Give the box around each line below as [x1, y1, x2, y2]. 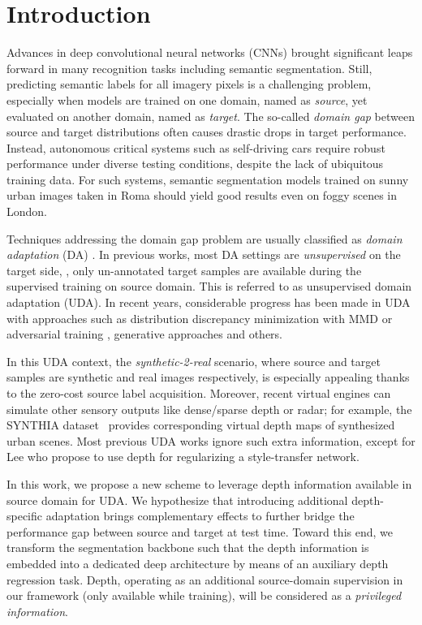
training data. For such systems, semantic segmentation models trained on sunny [6, 170, 409, 187]
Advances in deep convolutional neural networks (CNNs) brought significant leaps [6, 44, 413, 61]
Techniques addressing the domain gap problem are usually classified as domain [6, 230, 403, 247]
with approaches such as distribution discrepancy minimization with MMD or [6, 309, 393, 326]
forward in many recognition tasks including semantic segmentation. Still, [6, 59, 372, 76]
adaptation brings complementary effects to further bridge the [45, 507, 355, 524]
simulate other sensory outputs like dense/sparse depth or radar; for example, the [6, 400, 412, 417]
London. [6, 203, 47, 220]
